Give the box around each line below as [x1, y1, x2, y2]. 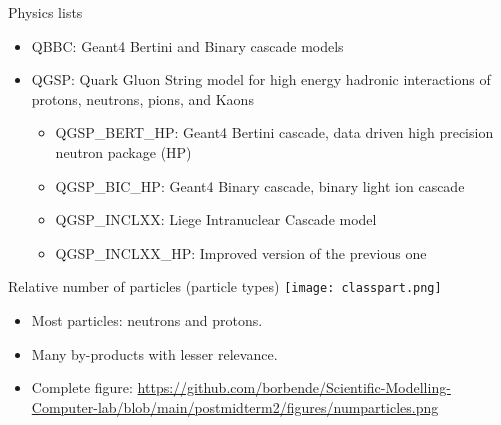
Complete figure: [31, 377, 133, 398]
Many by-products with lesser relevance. [31, 343, 278, 364]
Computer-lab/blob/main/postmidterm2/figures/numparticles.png [31, 396, 439, 417]
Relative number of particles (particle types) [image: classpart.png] [8, 276, 442, 297]
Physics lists [8, 2, 83, 22]
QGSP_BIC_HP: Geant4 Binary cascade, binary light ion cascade [55, 175, 465, 196]
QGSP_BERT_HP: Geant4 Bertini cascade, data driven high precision [55, 122, 494, 143]
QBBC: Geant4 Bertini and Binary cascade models [31, 35, 344, 56]
